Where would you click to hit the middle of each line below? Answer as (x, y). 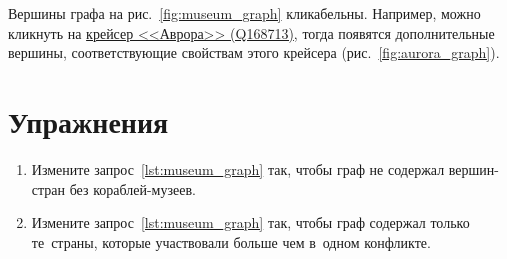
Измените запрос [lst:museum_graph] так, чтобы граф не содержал (238, 168)
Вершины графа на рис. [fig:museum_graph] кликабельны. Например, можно (244, 13)
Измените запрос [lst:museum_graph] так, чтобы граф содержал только (250, 222)
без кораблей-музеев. (132, 188)
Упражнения (88, 120)
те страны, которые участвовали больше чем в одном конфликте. (231, 241)
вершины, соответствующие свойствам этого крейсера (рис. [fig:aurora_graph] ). (254, 52)
